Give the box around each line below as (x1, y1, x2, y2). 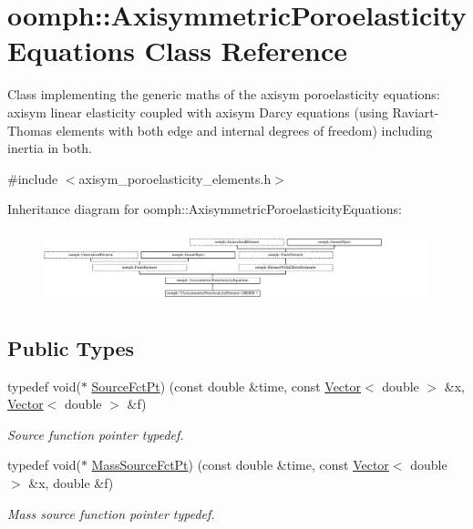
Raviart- (392, 102, 439, 121)
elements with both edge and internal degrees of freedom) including (56, 120, 433, 139)
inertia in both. (7, 138, 93, 158)
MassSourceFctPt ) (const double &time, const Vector (91, 455, 389, 474)
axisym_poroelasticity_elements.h (78, 168, 272, 188)
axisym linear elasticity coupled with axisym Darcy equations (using (7, 102, 388, 121)
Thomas (7, 120, 53, 139)
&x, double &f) (28, 473, 114, 492)
